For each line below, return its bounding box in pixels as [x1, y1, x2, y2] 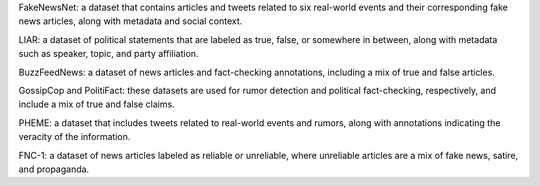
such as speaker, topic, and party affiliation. [18, 48, 199, 60]
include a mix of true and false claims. [18, 98, 175, 110]
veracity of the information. [18, 131, 131, 143]
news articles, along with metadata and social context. [18, 15, 243, 27]
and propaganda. [18, 163, 90, 175]
